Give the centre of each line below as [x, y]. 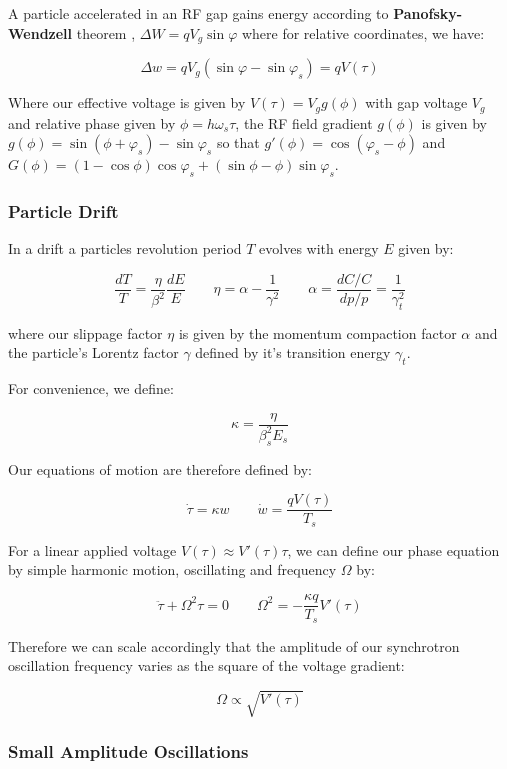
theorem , [106, 32]
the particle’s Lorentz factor [93, 352]
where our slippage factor [85, 332]
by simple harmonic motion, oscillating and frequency [172, 569]
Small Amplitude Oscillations [128, 751]
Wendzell [40, 32]
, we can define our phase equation [393, 549]
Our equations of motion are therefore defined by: [160, 468]
